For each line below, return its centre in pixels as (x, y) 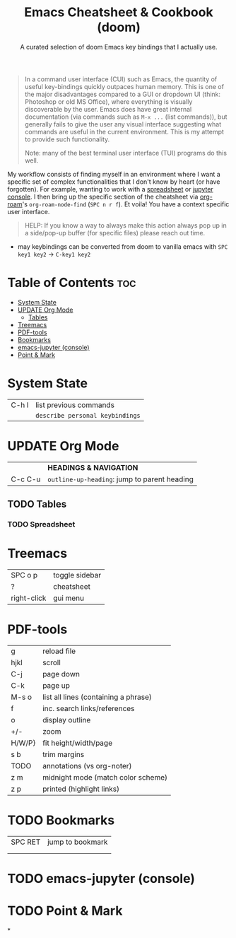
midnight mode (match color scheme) (105, 777)
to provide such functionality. (67, 139)
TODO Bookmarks (61, 820)
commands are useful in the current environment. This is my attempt (124, 131)
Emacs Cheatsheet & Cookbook (119, 12)
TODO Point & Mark (65, 911)
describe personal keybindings (88, 415)
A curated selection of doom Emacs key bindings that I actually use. (119, 47)
